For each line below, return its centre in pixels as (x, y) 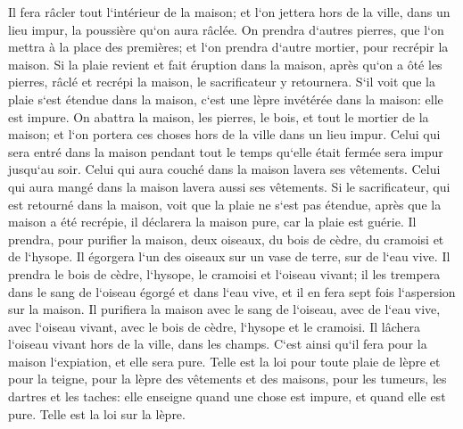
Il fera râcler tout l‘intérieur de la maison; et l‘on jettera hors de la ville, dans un (229, 12)
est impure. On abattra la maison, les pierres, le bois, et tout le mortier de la (219, 116)
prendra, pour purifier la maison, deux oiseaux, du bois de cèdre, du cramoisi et (226, 239)
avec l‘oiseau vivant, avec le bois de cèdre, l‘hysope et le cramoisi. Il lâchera (214, 326)
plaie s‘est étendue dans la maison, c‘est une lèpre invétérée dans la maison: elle (226, 99)
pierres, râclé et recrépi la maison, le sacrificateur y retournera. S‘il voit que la (222, 82)
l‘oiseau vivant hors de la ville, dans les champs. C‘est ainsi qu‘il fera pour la (218, 344)
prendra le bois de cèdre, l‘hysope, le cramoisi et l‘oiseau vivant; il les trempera (224, 273)
